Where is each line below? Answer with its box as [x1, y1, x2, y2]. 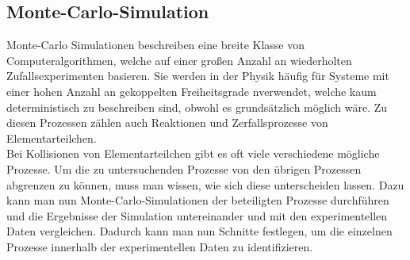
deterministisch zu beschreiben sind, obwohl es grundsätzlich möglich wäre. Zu [6, 98, 388, 115]
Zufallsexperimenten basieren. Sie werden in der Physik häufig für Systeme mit [6, 67, 389, 84]
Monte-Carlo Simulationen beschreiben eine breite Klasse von [6, 36, 305, 53]
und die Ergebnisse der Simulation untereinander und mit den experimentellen [6, 207, 388, 224]
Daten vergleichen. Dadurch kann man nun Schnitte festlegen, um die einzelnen [6, 223, 393, 239]
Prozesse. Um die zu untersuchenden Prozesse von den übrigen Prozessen [6, 160, 362, 177]
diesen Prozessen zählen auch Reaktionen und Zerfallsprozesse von [6, 114, 328, 131]
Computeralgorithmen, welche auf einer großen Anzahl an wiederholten [6, 52, 352, 68]
